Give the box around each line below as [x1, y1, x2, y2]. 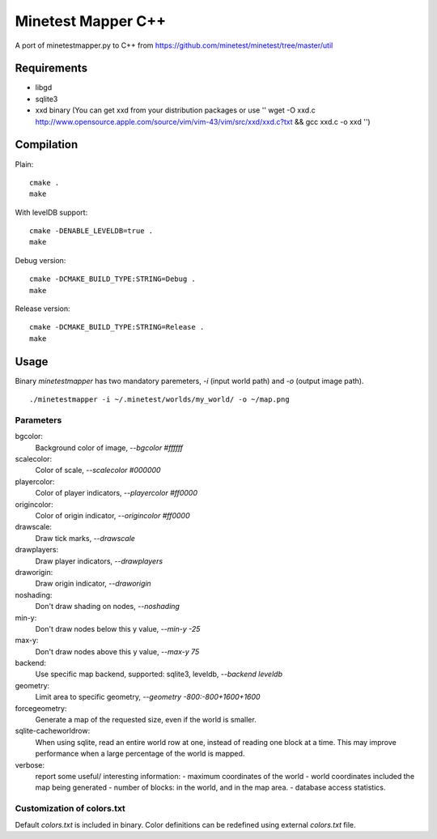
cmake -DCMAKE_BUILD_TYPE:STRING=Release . [29, 322, 205, 332]
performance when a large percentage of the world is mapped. [35, 749, 245, 759]
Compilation [15, 138, 78, 151]
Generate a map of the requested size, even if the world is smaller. [35, 715, 257, 725]
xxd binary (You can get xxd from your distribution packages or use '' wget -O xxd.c [35, 105, 316, 115]
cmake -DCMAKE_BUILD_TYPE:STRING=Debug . [29, 275, 196, 283]
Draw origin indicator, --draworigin [35, 579, 151, 589]
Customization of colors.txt [15, 803, 125, 814]
